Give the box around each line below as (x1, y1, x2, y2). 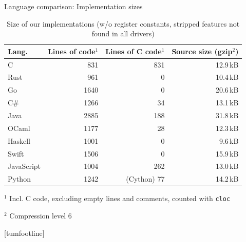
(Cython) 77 (126, 173, 165, 184)
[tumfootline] (4, 227, 45, 238)
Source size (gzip (172, 46, 233, 56)
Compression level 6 (9, 210, 72, 221)
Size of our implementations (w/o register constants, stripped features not (7, 18, 240, 29)
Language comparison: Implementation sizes (4, 1, 143, 11)
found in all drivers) (91, 28, 155, 39)
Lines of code (48, 46, 96, 56)
